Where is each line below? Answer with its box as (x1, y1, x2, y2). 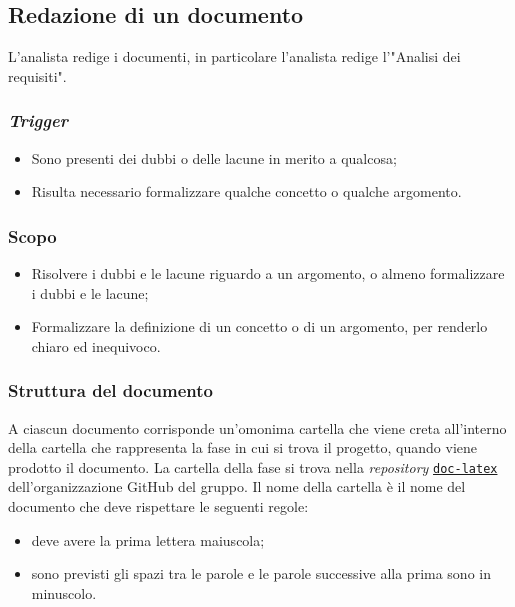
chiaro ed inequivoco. (31, 335, 161, 356)
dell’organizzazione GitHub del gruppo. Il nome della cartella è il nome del (8, 476, 466, 497)
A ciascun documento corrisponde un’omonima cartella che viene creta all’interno (8, 417, 507, 438)
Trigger (8, 108, 68, 133)
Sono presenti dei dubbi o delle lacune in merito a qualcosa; (31, 147, 397, 168)
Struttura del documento (8, 378, 213, 403)
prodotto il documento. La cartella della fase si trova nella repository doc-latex (8, 456, 498, 477)
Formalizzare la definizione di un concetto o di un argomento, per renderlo (31, 316, 488, 337)
